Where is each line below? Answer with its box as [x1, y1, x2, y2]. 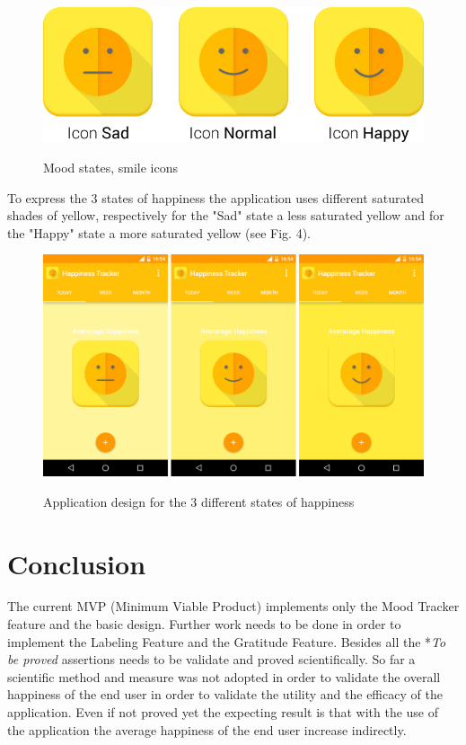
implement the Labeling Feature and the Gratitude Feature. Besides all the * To [7, 632, 446, 651]
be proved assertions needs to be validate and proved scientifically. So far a [7, 650, 416, 669]
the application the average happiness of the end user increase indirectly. [7, 720, 407, 739]
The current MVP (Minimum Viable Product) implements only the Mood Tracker [7, 597, 460, 616]
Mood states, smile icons [43, 158, 179, 177]
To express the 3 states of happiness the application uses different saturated [7, 188, 424, 207]
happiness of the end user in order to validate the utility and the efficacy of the [7, 685, 443, 704]
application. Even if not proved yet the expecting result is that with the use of [7, 703, 439, 722]
